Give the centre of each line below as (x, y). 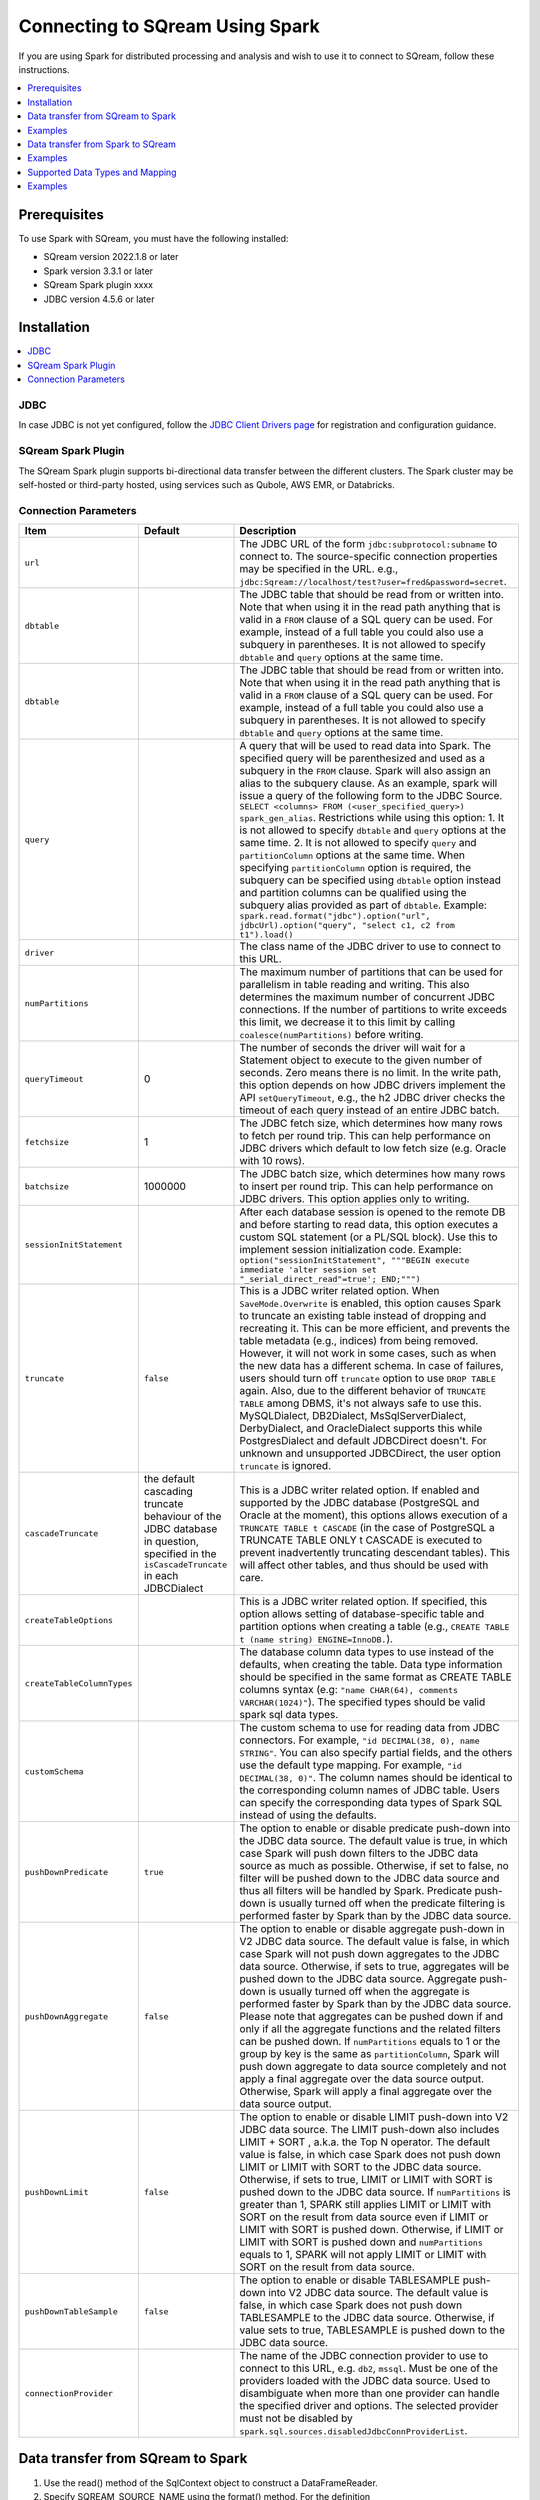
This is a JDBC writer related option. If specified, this (363, 1602)
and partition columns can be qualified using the (353, 893)
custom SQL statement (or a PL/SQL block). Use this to (369, 1237)
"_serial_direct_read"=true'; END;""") (330, 1279)
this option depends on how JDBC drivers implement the (372, 1085)
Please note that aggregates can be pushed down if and (371, 2017)
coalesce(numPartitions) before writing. (331, 1035)
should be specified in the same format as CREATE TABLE (375, 1677)
